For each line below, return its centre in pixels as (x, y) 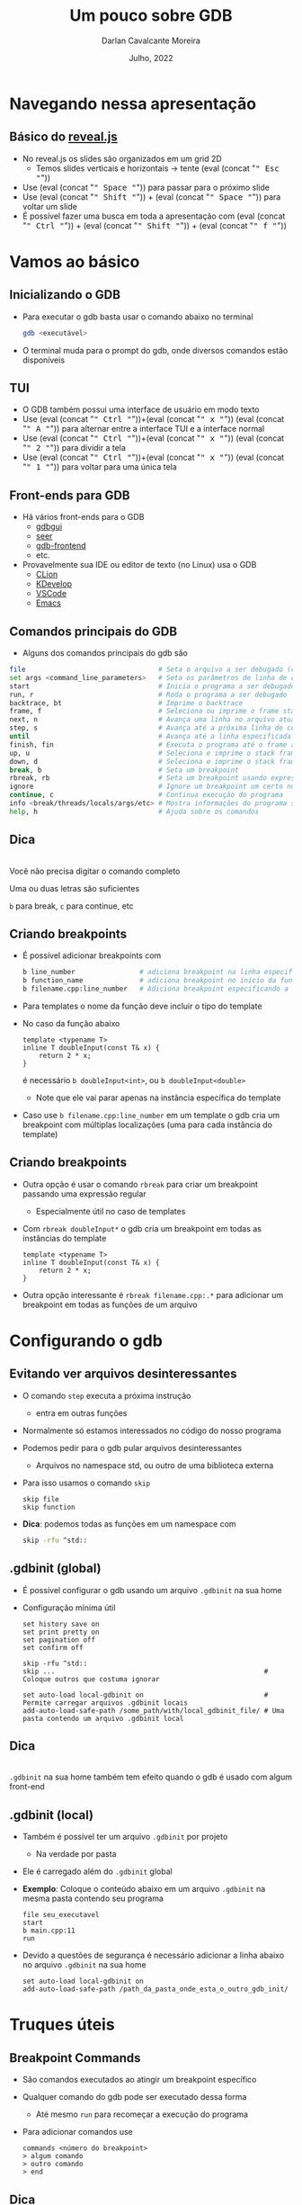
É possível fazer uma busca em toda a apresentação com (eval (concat (154, 216)
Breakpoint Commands (75, 2058)
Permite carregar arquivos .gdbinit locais (105, 1703)
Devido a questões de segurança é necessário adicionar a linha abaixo (153, 1955)
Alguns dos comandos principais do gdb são (105, 653)
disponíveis (44, 360)
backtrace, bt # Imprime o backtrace (126, 703)
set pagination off (59, 1640)
